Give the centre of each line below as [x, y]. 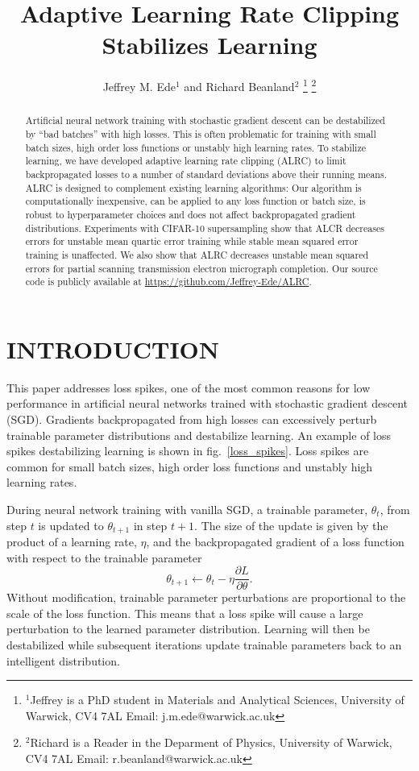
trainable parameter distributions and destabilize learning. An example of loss [199, 435]
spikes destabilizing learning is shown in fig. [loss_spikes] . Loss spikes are [188, 451]
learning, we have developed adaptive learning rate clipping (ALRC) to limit [186, 161]
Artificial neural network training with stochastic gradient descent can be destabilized [205, 120]
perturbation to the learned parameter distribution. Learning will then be [188, 629]
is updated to [71, 525]
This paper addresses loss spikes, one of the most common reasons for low [189, 387]
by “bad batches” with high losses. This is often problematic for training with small [201, 134]
